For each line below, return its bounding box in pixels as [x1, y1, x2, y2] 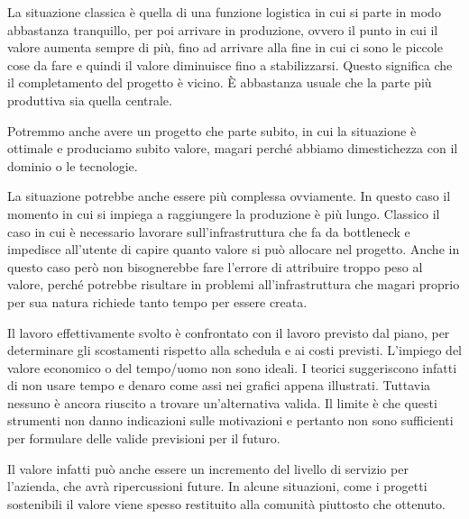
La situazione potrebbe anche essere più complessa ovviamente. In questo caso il [7, 187, 451, 205]
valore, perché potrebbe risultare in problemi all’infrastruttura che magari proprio [7, 275, 460, 294]
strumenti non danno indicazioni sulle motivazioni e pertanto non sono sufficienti [7, 411, 454, 430]
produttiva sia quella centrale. [7, 90, 172, 109]
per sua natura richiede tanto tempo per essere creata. [7, 292, 308, 311]
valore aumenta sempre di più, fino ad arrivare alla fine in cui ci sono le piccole [7, 38, 443, 57]
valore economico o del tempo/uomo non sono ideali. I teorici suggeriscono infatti [7, 358, 457, 377]
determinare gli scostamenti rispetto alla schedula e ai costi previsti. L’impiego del [7, 341, 462, 360]
